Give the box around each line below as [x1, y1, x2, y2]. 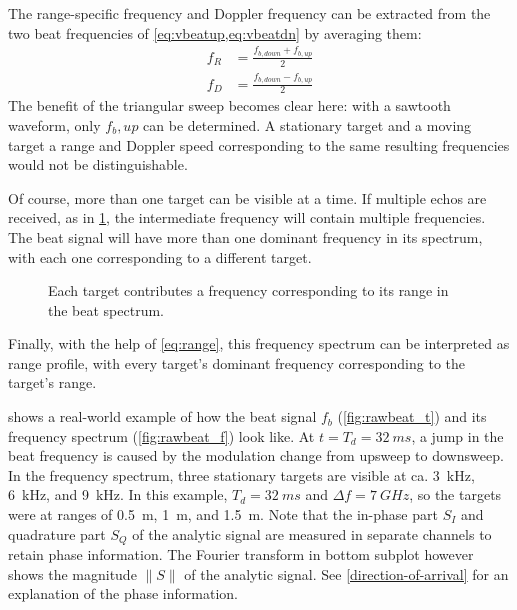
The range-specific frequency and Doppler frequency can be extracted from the [8, 3, 491, 23]
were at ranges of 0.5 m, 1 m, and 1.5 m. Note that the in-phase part [8, 504, 438, 525]
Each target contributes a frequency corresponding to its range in [48, 280, 449, 301]
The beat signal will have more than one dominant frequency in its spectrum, [8, 226, 483, 247]
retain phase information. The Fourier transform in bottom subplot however [8, 544, 474, 565]
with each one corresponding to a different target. [8, 246, 312, 267]
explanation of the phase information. [8, 583, 238, 604]
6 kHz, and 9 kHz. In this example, [8, 484, 228, 505]
